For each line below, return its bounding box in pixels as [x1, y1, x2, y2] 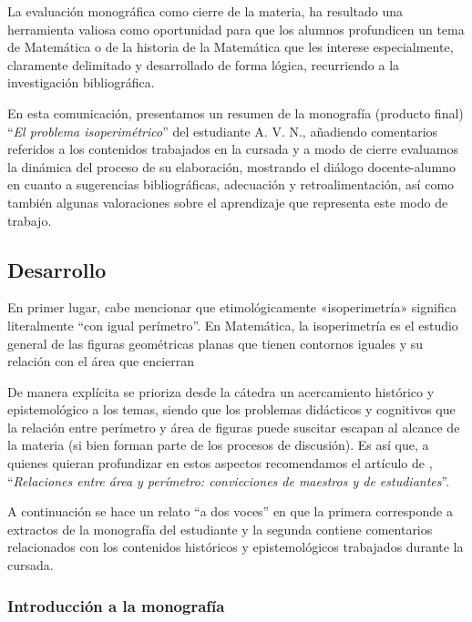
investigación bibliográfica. [7, 73, 155, 92]
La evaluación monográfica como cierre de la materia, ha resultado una [7, 2, 404, 20]
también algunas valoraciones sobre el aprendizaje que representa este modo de [7, 192, 448, 211]
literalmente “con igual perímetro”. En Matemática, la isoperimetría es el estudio [7, 315, 458, 334]
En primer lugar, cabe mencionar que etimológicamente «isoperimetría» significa [7, 298, 457, 317]
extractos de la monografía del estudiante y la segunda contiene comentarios [7, 519, 433, 538]
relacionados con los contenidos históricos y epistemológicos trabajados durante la [7, 537, 464, 556]
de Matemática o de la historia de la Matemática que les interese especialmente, [7, 37, 454, 56]
